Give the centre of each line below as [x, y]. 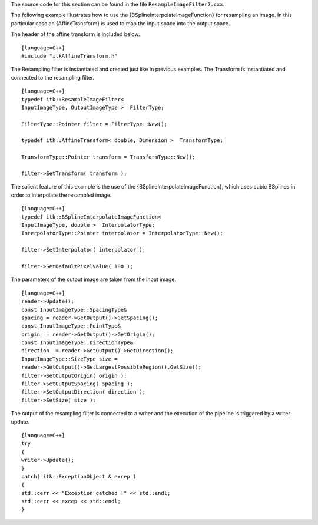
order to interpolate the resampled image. [61, 195]
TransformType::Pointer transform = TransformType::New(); [108, 157]
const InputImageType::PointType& [71, 326]
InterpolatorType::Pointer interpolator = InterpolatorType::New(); [122, 233]
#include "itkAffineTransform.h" [69, 56]
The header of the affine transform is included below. [75, 34]
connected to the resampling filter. [53, 77]
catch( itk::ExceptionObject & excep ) [79, 476]
